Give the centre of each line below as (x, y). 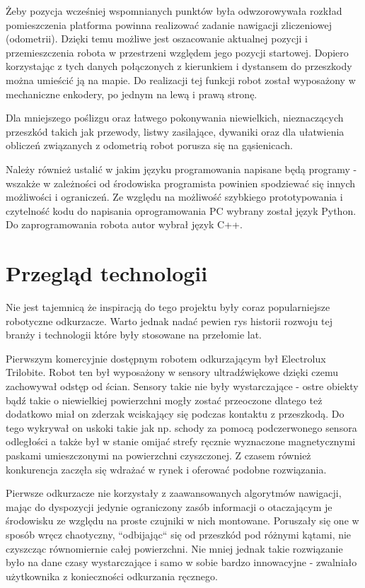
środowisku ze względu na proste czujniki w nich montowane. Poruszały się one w (182, 521)
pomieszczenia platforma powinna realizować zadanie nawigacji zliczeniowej (169, 24)
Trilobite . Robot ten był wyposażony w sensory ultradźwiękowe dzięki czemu (172, 372)
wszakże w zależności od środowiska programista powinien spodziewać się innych (181, 183)
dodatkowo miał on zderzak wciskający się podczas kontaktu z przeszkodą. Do (175, 414)
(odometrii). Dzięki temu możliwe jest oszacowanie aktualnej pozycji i (157, 39)
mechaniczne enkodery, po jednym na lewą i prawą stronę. (132, 94)
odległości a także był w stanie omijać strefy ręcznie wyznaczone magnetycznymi (181, 441)
